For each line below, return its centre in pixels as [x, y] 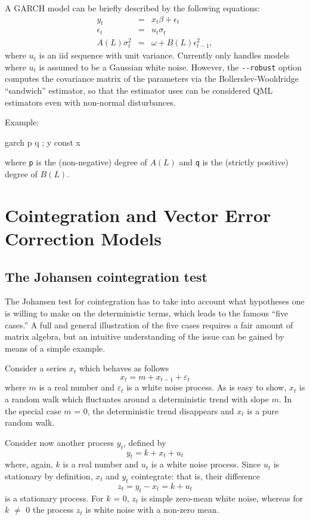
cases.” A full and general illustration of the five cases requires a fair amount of [149, 324]
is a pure [263, 410]
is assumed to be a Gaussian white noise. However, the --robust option [170, 67]
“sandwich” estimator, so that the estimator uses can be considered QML [139, 90]
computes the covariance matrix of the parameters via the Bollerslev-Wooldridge [152, 79]
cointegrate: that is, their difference [196, 476]
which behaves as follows [124, 368]
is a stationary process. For [54, 498]
